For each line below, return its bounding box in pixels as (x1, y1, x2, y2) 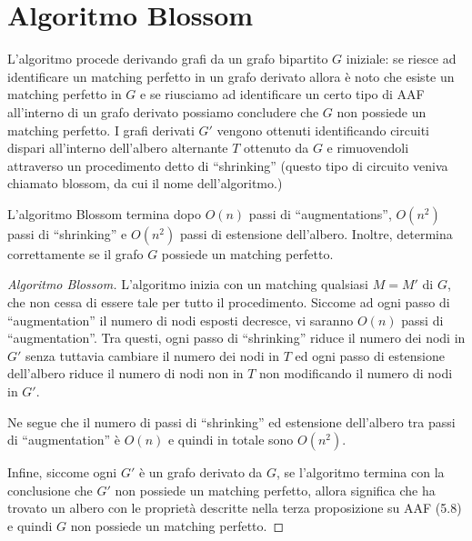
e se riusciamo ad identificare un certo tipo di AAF (140, 85, 425, 104)
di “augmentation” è (7, 430, 121, 449)
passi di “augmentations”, (248, 204, 392, 223)
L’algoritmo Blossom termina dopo (7, 204, 201, 223)
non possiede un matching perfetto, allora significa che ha (115, 480, 436, 499)
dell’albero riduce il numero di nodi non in (7, 364, 244, 383)
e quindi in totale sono (167, 430, 294, 449)
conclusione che (7, 480, 93, 499)
